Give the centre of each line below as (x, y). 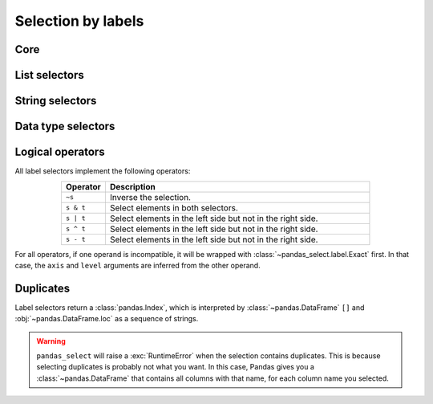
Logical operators (60, 152)
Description (132, 186)
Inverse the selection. (150, 197)
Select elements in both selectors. (174, 207)
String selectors (56, 101)
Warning (51, 341)
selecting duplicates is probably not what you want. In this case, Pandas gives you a (175, 367)
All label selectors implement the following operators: (103, 171)
